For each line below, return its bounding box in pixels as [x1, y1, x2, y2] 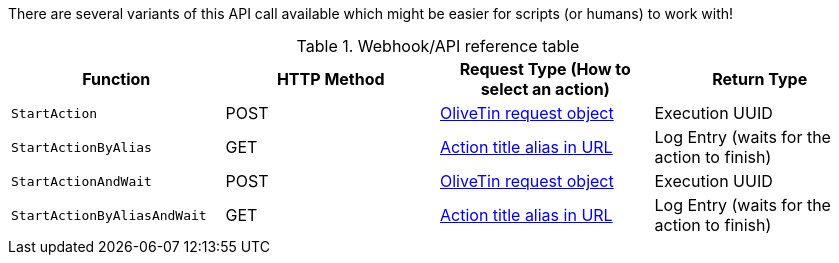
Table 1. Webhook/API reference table [296, 36, 580, 56]
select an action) [480, 79, 610, 99]
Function [82, 69, 151, 89]
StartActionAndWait [11, 173, 152, 189]
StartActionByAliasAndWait [11, 207, 207, 223]
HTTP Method [276, 69, 385, 89]
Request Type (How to [459, 59, 631, 79]
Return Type [712, 69, 808, 89]
